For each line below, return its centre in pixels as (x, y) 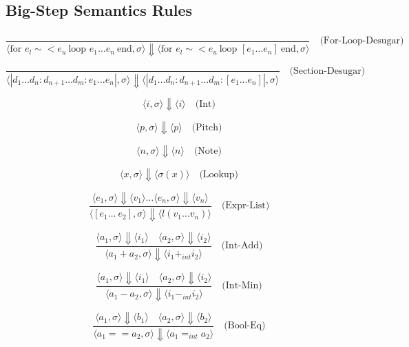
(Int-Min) (242, 286)
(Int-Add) (242, 246)
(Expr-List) (245, 206)
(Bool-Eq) (245, 326)
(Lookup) (219, 174)
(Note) (208, 151)
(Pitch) (207, 127)
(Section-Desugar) (327, 71)
